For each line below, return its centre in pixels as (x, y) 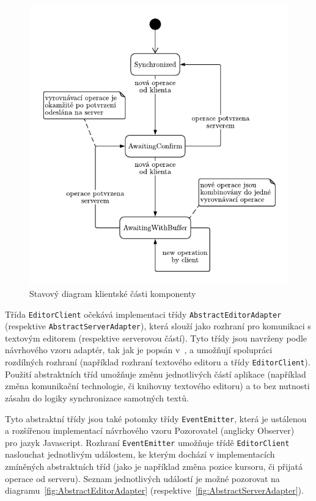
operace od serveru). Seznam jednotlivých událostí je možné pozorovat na (142, 478)
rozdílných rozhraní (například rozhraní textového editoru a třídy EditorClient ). (158, 362)
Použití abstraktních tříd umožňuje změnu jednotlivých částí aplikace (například (156, 374)
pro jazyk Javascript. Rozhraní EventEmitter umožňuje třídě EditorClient (147, 442)
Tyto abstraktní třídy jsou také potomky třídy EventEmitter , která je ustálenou (156, 418)
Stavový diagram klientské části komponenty (113, 293)
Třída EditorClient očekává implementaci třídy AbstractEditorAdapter (143, 314)
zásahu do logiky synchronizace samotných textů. (97, 397)
